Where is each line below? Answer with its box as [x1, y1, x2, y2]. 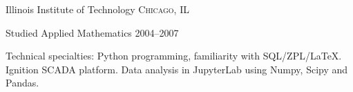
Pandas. [6, 75, 39, 90]
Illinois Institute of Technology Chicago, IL [6, 2, 189, 16]
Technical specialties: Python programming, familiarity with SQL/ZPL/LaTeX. [6, 48, 342, 63]
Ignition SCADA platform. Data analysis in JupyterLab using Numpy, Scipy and [6, 62, 348, 76]
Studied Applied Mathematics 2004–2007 [6, 25, 179, 39]
